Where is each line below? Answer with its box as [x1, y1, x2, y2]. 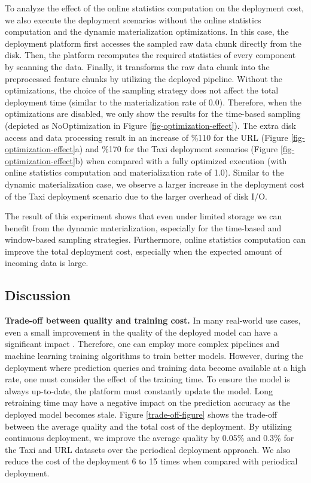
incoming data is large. [5, 256, 89, 269]
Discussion [5, 286, 71, 304]
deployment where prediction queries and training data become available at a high [5, 361, 306, 373]
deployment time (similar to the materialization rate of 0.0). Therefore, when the [5, 95, 302, 108]
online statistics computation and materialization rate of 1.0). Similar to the [5, 166, 284, 179]
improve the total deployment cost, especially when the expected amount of [5, 244, 282, 257]
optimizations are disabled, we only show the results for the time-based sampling [5, 107, 301, 120]
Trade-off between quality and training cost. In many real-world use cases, [5, 314, 301, 327]
